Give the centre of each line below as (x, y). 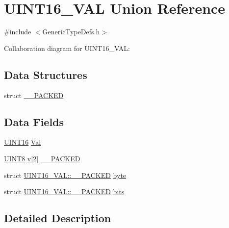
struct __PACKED (34, 95)
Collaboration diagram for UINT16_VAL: (67, 48)
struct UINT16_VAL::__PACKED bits (64, 191)
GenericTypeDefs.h (71, 32)
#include (18, 32)
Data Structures (46, 74)
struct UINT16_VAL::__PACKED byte (65, 175)
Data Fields (34, 121)
